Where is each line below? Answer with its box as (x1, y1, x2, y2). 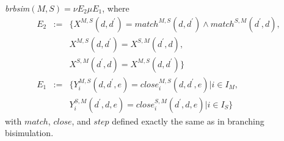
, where (102, 2, 129, 14)
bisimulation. (5, 126, 54, 139)
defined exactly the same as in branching (112, 114, 264, 127)
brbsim (5, 2, 30, 14)
